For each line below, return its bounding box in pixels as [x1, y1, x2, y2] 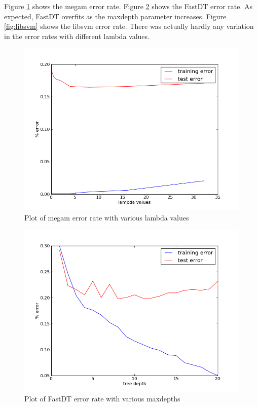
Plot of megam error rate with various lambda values [24, 212, 189, 223]
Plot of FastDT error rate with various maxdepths [24, 393, 180, 404]
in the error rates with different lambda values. [4, 30, 150, 41]
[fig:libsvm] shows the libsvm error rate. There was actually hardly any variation [4, 21, 254, 31]
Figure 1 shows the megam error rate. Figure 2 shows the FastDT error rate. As [4, 1, 253, 11]
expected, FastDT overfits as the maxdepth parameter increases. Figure [4, 11, 227, 21]
